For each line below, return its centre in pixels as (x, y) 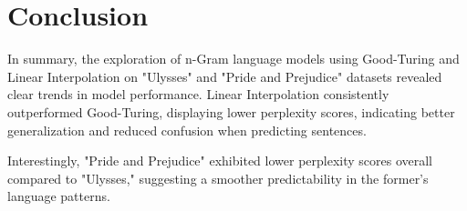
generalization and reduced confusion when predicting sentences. (187, 130)
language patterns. (59, 196)
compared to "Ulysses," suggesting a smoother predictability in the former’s (218, 178)
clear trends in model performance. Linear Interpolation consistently (198, 94)
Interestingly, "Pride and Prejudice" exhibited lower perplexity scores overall (220, 161)
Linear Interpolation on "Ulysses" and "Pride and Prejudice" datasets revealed (225, 76)
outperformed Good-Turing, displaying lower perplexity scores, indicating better (231, 111)
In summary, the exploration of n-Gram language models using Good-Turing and (233, 59)
